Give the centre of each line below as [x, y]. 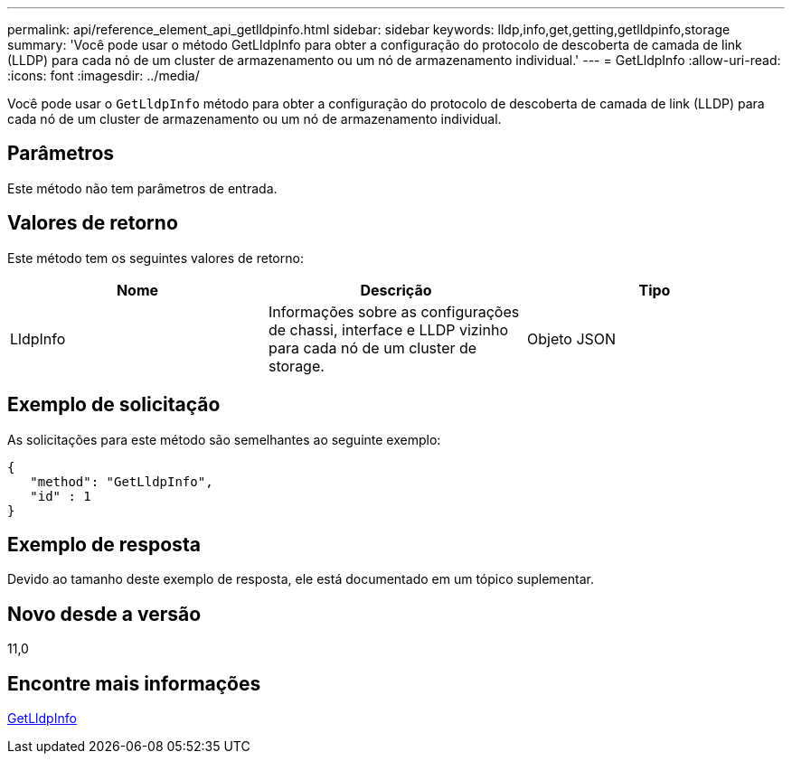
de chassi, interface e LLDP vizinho [388, 329]
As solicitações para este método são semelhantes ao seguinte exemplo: [224, 439]
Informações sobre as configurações [394, 311]
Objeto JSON [571, 338]
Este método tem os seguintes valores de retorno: [156, 258]
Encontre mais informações [134, 683]
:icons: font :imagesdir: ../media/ [104, 75]
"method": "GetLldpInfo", [122, 481]
